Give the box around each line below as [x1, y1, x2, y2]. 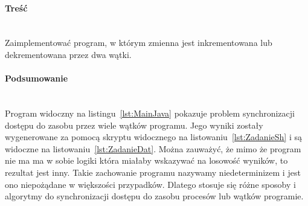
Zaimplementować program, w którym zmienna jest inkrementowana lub [5, 36, 272, 49]
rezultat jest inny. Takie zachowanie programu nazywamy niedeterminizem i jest [5, 166, 301, 178]
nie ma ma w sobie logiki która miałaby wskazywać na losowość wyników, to [5, 154, 288, 167]
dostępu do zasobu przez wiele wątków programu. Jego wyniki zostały [5, 118, 263, 131]
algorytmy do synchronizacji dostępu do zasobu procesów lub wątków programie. [5, 190, 304, 202]
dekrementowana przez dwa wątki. [5, 48, 132, 60]
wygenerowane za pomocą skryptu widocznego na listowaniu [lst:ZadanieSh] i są [5, 130, 302, 143]
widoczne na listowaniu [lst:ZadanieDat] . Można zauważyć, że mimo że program [5, 142, 301, 155]
